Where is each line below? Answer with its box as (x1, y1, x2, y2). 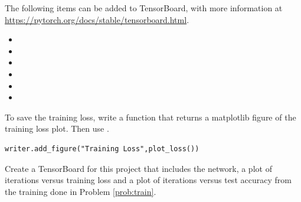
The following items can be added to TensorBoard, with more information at (5, 2, 283, 14)
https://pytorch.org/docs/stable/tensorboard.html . (5, 13, 189, 25)
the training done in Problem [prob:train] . (5, 185, 156, 197)
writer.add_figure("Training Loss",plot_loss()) (5, 144, 199, 153)
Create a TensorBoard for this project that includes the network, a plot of (5, 162, 272, 174)
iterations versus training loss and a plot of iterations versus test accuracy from (5, 174, 292, 186)
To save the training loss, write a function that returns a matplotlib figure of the (5, 110, 296, 123)
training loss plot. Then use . (5, 122, 109, 135)
